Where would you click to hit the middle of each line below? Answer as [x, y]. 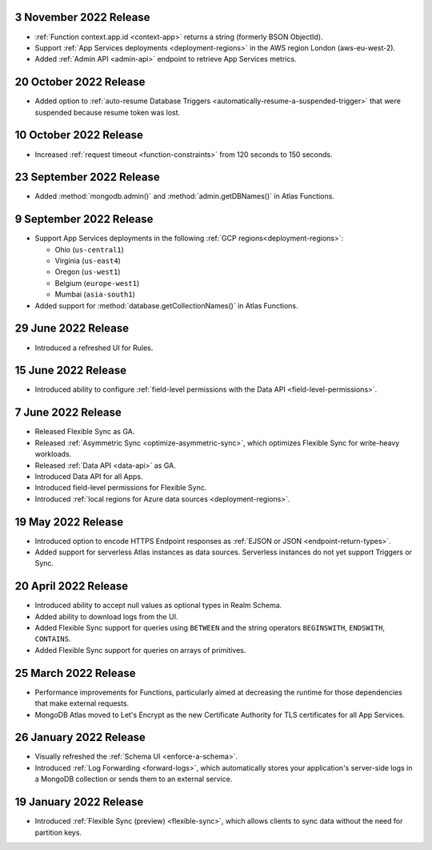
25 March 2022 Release [75, 673]
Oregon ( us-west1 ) [88, 272]
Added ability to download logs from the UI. [106, 616]
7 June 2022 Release [68, 413]
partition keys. [58, 832]
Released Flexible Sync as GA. [85, 432]
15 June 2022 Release [71, 371]
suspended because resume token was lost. [108, 112]
